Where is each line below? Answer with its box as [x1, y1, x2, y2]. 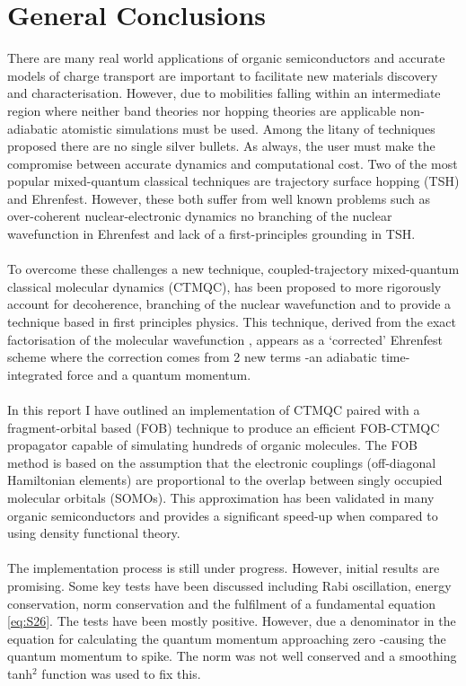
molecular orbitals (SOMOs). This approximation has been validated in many [7, 488, 435, 506]
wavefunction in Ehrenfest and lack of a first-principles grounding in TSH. [7, 224, 416, 243]
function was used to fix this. [41, 664, 201, 682]
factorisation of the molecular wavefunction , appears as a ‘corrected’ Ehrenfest [7, 330, 443, 348]
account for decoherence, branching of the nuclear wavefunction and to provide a [7, 295, 452, 313]
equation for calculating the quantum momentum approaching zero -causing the [7, 629, 446, 647]
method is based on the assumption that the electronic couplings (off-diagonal [7, 453, 436, 471]
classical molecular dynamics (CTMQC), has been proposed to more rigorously [7, 277, 442, 295]
